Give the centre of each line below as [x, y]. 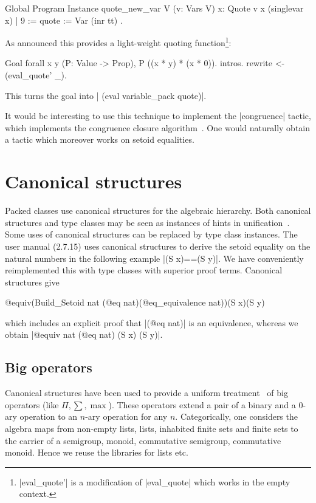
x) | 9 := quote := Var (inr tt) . [64, 20]
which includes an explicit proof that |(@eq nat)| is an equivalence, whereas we [152, 322]
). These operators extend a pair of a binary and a [202, 404]
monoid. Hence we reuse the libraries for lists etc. [97, 452]
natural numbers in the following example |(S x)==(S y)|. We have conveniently [154, 258]
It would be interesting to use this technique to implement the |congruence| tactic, [158, 116]
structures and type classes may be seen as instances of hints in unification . [147, 222]
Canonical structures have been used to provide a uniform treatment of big [146, 393]
